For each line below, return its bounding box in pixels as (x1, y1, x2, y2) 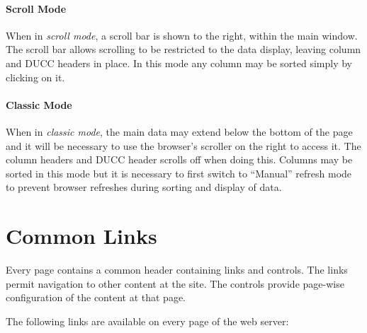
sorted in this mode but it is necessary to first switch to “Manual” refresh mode (6, 165, 352, 180)
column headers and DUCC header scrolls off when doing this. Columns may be (6, 152, 353, 167)
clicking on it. (6, 69, 65, 84)
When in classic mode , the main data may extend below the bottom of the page (6, 124, 353, 139)
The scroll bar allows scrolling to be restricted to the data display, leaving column (6, 42, 361, 57)
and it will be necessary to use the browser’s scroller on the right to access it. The (6, 138, 361, 153)
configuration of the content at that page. (6, 290, 186, 305)
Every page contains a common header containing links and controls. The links (6, 262, 348, 277)
